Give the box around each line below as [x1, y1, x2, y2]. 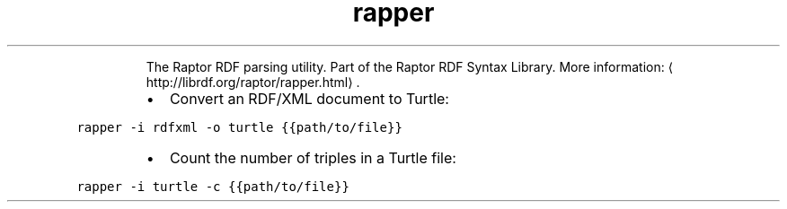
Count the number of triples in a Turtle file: [169, 148, 456, 167]
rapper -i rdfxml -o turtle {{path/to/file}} [76, 119, 402, 135]
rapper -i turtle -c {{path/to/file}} [76, 179, 349, 194]
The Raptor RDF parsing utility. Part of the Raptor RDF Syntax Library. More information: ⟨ [146, 58, 674, 74]
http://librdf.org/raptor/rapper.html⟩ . [146, 74, 360, 90]
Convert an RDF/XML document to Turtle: [169, 89, 449, 108]
